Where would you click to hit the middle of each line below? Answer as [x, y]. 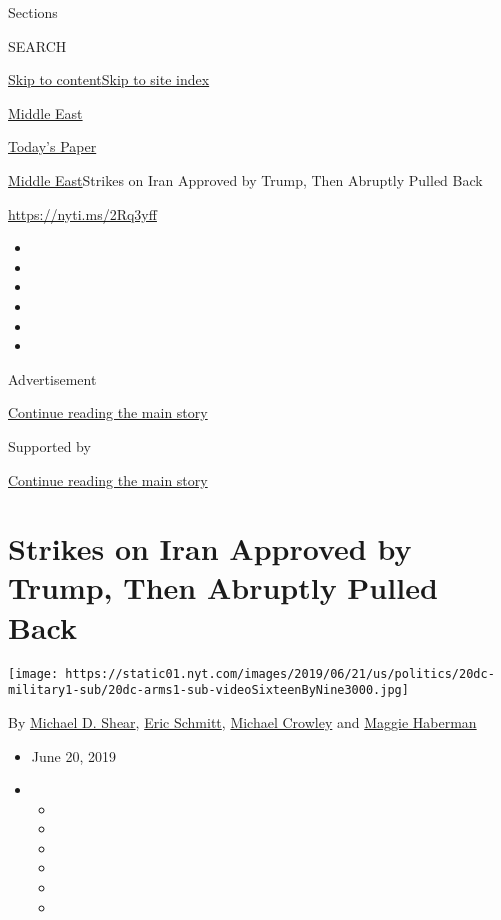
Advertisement [52, 378]
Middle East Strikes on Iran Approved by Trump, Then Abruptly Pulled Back [245, 179]
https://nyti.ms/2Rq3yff [82, 213]
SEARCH [37, 45]
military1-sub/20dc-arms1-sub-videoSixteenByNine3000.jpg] [208, 690]
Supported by [49, 445]
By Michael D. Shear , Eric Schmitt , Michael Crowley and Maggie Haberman [242, 721]
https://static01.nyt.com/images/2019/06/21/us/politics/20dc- [280, 673]
